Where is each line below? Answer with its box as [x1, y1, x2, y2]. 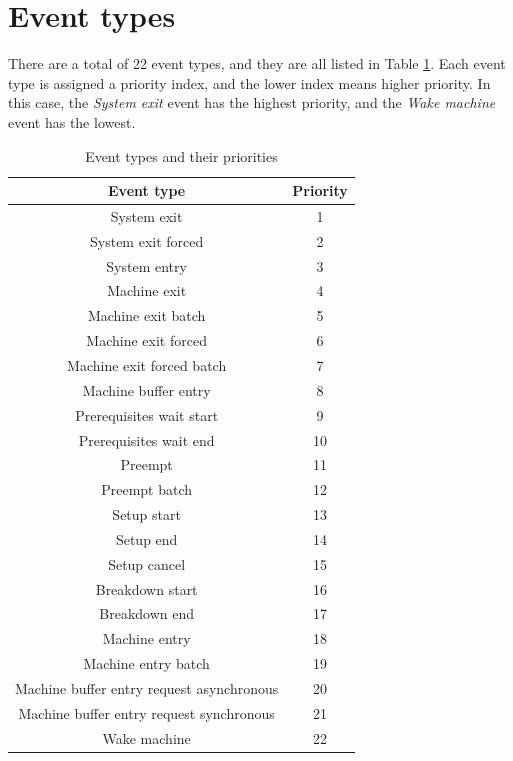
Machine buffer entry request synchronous [18, 702, 275, 723]
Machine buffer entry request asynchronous [15, 677, 279, 698]
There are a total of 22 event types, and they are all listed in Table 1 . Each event [8, 53, 506, 74]
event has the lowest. [8, 111, 136, 132]
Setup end [115, 528, 178, 549]
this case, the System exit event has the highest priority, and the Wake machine [8, 92, 496, 113]
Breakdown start [95, 578, 198, 599]
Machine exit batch [87, 305, 206, 326]
